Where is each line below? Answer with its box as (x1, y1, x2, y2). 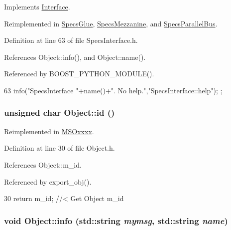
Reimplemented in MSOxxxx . (4, 126, 94, 136)
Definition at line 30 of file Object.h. (4, 143, 115, 153)
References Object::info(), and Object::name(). (4, 51, 146, 62)
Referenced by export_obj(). (4, 176, 92, 187)
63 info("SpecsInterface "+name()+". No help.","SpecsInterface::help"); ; (4, 85, 223, 95)
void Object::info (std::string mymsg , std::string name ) (4, 214, 228, 227)
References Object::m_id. (4, 159, 82, 170)
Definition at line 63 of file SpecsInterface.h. (4, 35, 138, 45)
